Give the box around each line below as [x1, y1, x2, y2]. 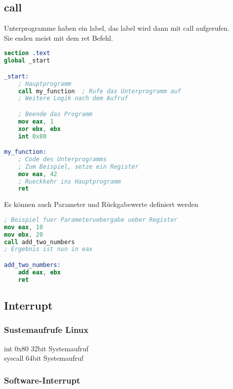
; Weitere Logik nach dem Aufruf [18, 95, 128, 102]
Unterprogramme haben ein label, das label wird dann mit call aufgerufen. [4, 23, 230, 33]
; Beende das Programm [18, 110, 93, 118]
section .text [4, 50, 50, 57]
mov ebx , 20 [4, 231, 43, 238]
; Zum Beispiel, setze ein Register [18, 163, 139, 170]
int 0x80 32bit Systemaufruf [4, 343, 89, 353]
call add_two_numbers [4, 238, 75, 246]
